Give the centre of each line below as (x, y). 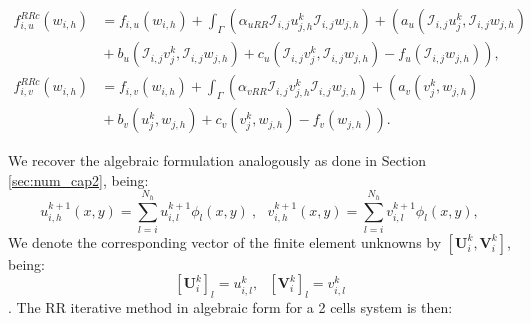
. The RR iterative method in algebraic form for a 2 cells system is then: (230, 307)
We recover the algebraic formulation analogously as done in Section (217, 160)
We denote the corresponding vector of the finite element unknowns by (225, 241)
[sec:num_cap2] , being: (78, 179)
